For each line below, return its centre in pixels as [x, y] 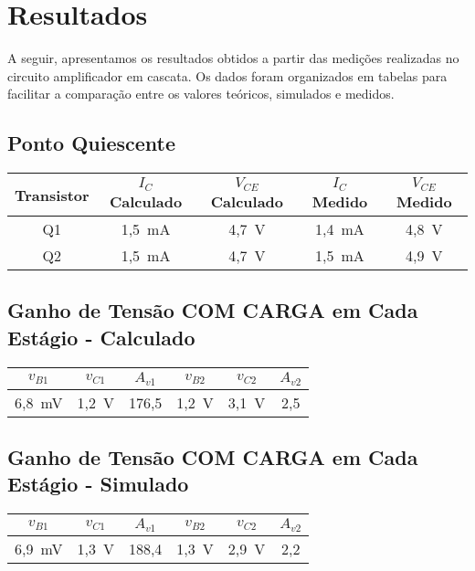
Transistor [52, 195]
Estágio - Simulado [98, 484]
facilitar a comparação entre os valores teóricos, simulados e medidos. [201, 94]
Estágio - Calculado [101, 337]
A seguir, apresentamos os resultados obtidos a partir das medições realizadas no [233, 58]
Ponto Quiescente [92, 143]
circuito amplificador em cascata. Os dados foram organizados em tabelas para [227, 75]
